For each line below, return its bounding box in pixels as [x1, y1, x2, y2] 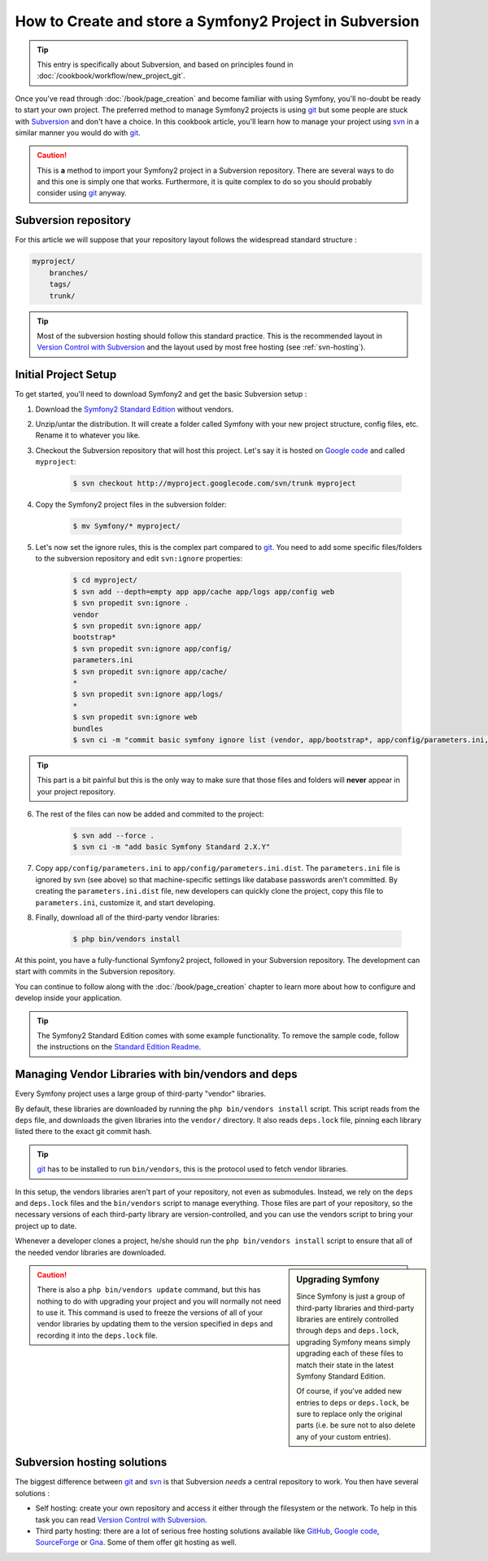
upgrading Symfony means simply [296, 1337, 411, 1347]
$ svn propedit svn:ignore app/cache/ [72, 666, 228, 676]
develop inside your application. [15, 993, 122, 1003]
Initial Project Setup [15, 367, 117, 382]
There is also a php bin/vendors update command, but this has [37, 1285, 261, 1295]
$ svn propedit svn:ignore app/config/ [72, 644, 232, 653]
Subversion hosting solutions [15, 1455, 168, 1470]
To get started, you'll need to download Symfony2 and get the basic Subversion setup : [15, 389, 307, 399]
